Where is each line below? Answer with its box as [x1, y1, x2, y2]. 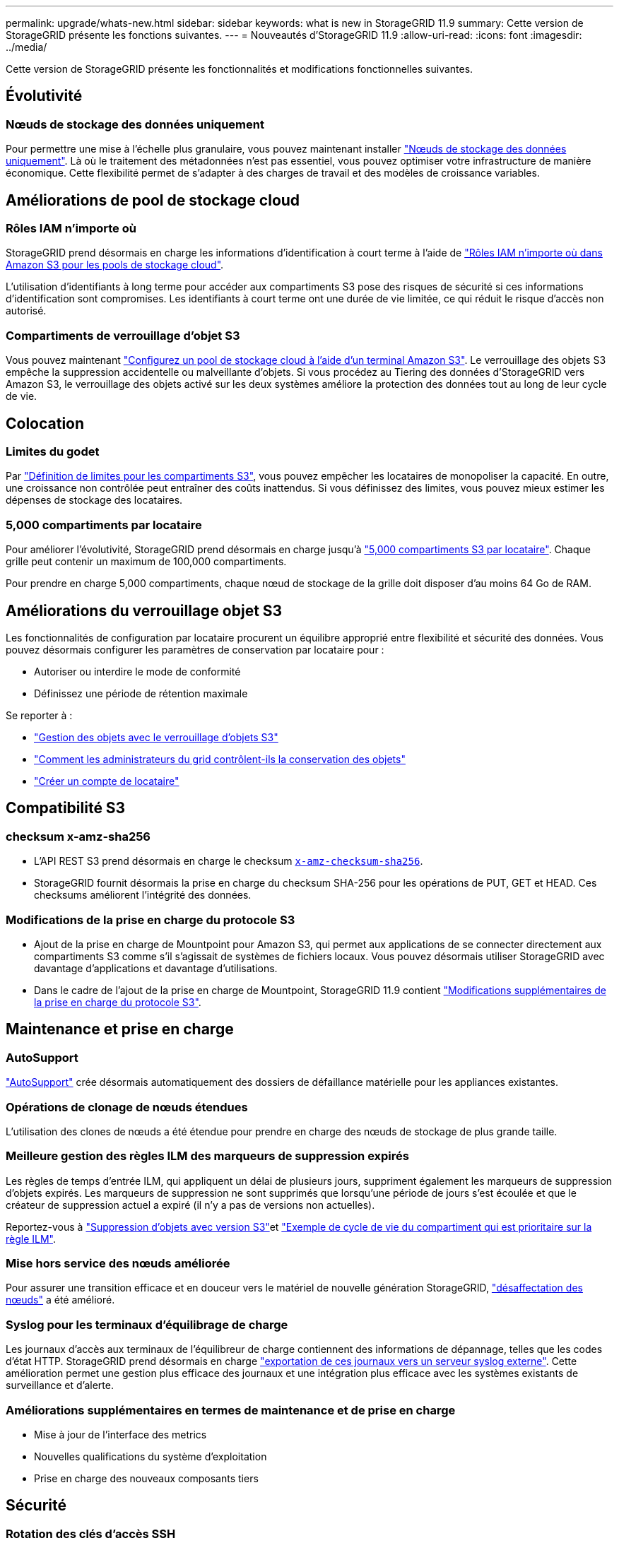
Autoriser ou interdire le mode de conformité [34, 666, 241, 678]
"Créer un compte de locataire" [34, 775, 179, 787]
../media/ [6, 41, 47, 53]
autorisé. [6, 305, 47, 317]
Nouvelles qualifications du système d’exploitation [34, 1450, 267, 1462]
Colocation [6, 414, 85, 432]
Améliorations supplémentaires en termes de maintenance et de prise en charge [6, 1402, 456, 1417]
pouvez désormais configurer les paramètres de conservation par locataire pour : [6, 644, 384, 656]
